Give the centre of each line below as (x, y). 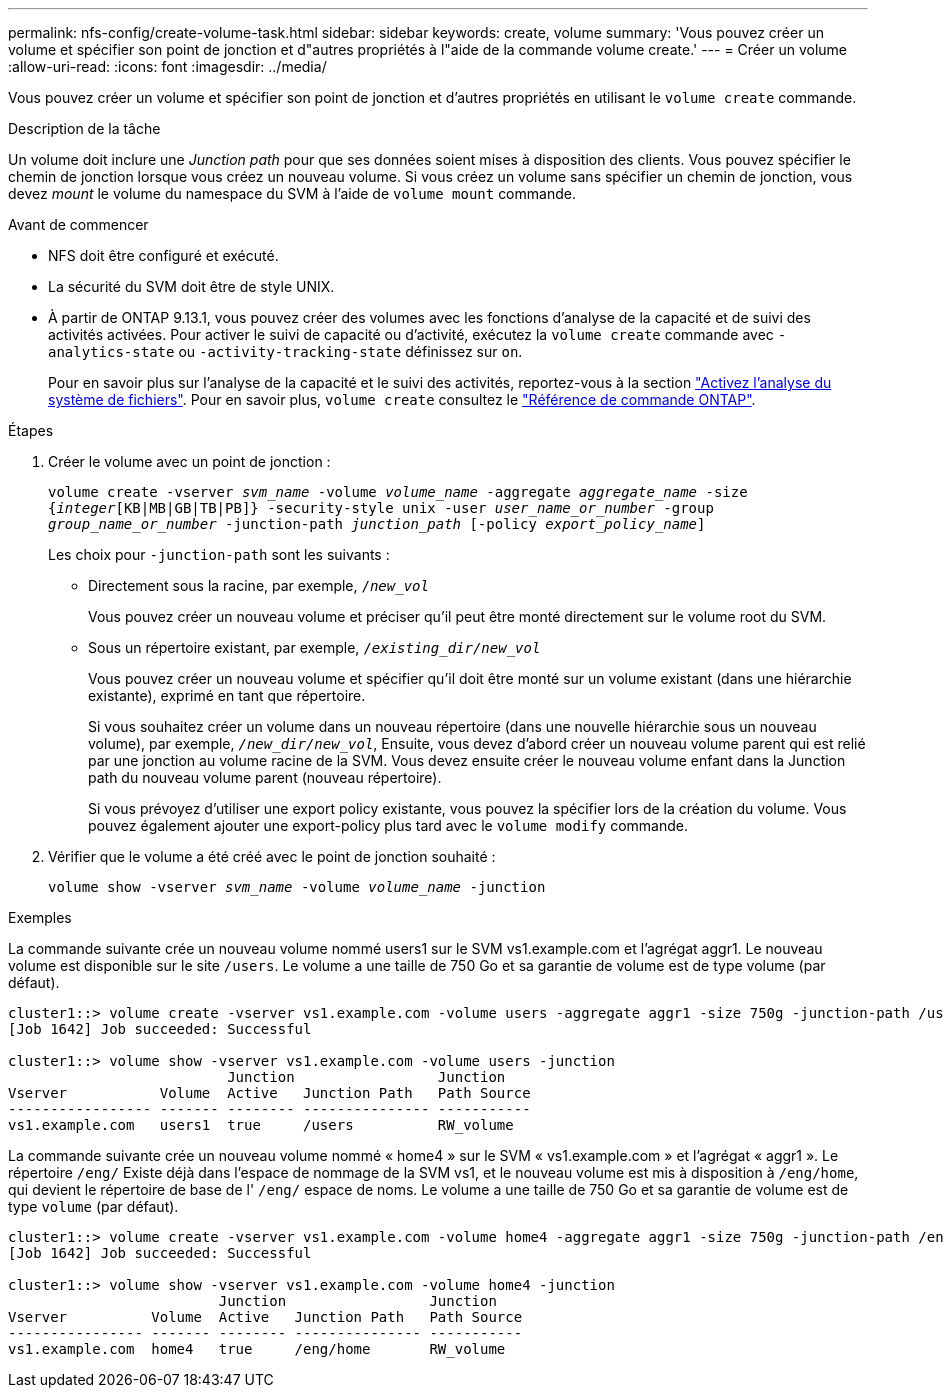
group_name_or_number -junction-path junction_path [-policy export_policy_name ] (377, 524)
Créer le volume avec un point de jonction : (189, 461)
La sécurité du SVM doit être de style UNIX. (191, 286)
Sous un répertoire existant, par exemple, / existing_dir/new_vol (314, 647)
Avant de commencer (78, 224)
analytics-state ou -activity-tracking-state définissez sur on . (285, 351)
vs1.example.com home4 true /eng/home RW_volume (257, 1349)
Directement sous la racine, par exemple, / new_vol (258, 585)
